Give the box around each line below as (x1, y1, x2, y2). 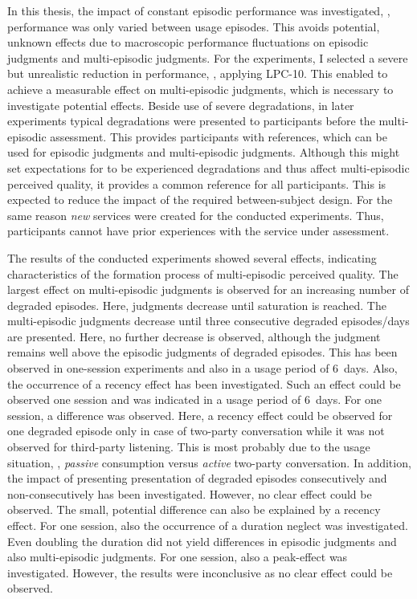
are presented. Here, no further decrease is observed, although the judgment (7, 328, 381, 344)
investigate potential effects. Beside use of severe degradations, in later (7, 96, 354, 113)
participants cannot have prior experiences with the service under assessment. (7, 222, 390, 239)
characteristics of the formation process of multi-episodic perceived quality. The (7, 265, 399, 282)
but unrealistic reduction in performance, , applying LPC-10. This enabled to (7, 65, 388, 82)
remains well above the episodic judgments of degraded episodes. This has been (7, 344, 398, 361)
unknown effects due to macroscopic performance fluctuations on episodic (7, 34, 369, 51)
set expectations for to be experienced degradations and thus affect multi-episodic (7, 159, 410, 176)
